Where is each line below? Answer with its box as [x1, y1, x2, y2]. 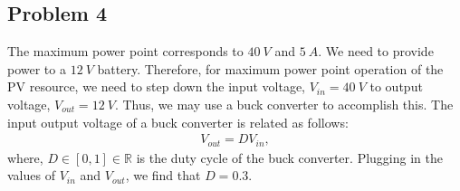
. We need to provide [318, 42, 434, 61]
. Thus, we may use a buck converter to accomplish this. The [114, 94, 454, 113]
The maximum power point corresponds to [7, 42, 244, 61]
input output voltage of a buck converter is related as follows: [7, 112, 349, 131]
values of [7, 166, 55, 185]
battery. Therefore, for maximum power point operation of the [97, 59, 444, 78]
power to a [7, 59, 66, 78]
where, [7, 148, 43, 167]
